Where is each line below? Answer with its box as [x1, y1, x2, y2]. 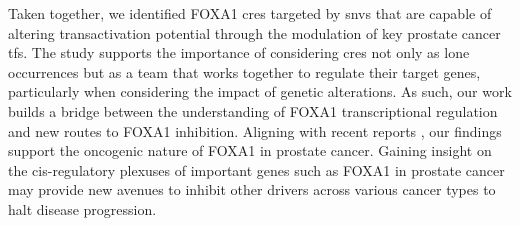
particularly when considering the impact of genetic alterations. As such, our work [8, 81, 512, 102]
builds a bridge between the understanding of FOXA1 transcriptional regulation [8, 100, 498, 121]
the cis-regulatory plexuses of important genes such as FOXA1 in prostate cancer [8, 159, 505, 180]
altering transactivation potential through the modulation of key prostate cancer [8, 22, 501, 43]
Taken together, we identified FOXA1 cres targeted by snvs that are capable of [8, 3, 492, 23]
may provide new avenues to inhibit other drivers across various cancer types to [8, 179, 496, 200]
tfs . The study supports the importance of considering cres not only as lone [8, 42, 470, 63]
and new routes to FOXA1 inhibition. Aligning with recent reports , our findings [8, 120, 502, 141]
